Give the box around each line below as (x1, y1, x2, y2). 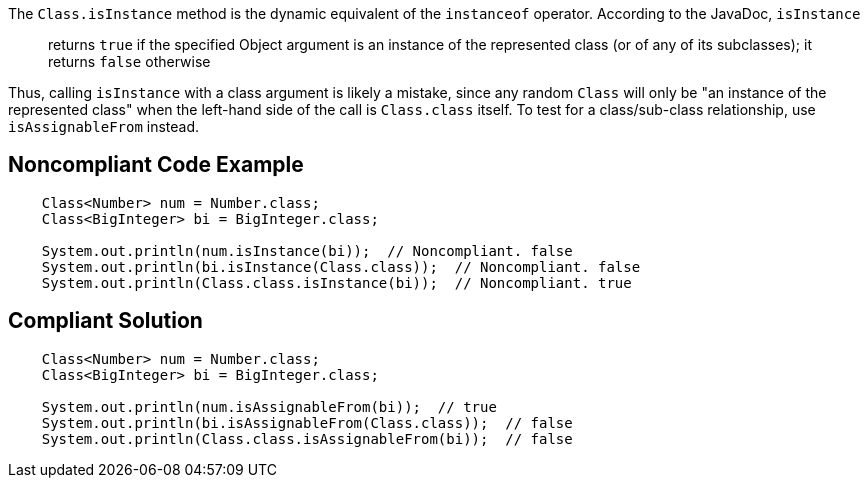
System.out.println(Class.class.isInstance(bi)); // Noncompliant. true (41, 274, 632, 291)
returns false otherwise (48, 53, 211, 70)
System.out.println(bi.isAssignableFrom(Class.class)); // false (41, 414, 573, 431)
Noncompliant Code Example (8, 152, 304, 178)
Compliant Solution (8, 308, 203, 334)
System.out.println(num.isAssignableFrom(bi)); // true (41, 398, 497, 415)
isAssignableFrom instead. (8, 118, 200, 135)
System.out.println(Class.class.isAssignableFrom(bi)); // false (41, 430, 573, 447)
